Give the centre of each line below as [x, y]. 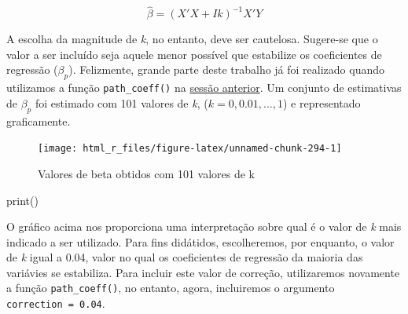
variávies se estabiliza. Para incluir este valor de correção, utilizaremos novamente [203, 272]
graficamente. [39, 120]
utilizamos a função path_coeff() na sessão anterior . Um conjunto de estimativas [204, 88]
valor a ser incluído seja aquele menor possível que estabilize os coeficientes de [194, 54]
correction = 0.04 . [56, 303]
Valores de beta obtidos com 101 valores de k [146, 173]
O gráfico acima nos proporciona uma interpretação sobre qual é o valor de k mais [204, 226]
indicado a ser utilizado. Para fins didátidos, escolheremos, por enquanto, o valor [200, 241]
